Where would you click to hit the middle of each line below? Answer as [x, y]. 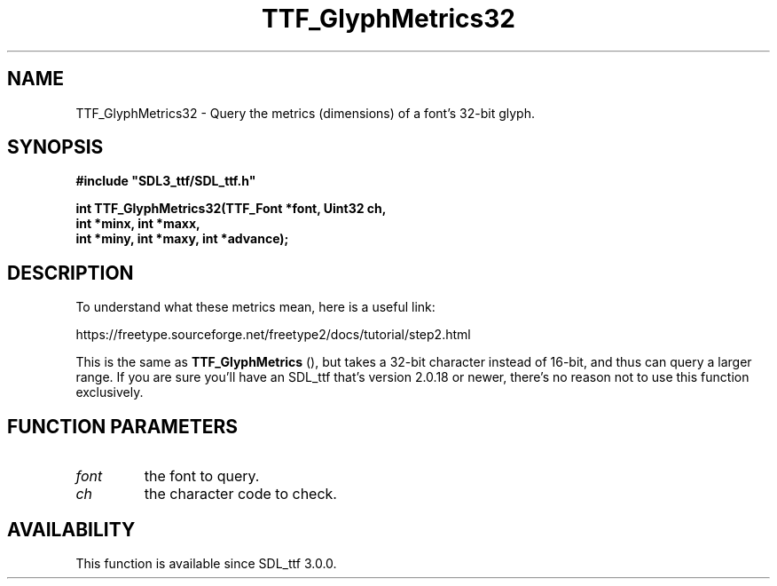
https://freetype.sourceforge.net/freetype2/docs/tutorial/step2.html [273, 335]
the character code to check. [240, 494]
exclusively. [110, 392]
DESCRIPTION [71, 273]
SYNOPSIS [55, 147]
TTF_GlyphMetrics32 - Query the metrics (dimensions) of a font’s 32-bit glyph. [305, 113]
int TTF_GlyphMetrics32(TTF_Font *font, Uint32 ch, [231, 209]
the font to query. [202, 476]
